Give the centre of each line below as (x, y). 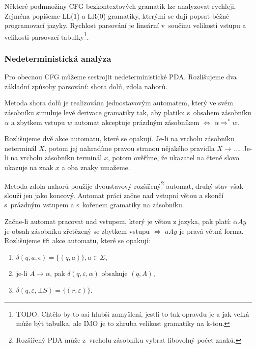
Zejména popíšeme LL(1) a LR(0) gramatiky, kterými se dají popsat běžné (117, 15)
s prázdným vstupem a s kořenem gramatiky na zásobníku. (94, 205)
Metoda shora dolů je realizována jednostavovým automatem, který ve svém (119, 103)
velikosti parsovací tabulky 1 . (47, 36)
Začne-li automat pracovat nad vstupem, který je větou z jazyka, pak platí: (118, 221)
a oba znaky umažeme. (96, 167)
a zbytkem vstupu (38, 122)
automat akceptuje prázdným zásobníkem (137, 122)
